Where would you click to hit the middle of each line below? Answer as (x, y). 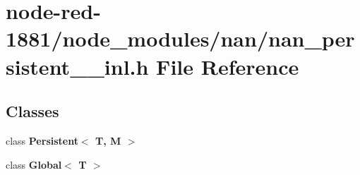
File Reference (228, 66)
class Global (34, 164)
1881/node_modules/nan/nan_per (180, 38)
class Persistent (42, 140)
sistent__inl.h (77, 66)
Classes (32, 111)
